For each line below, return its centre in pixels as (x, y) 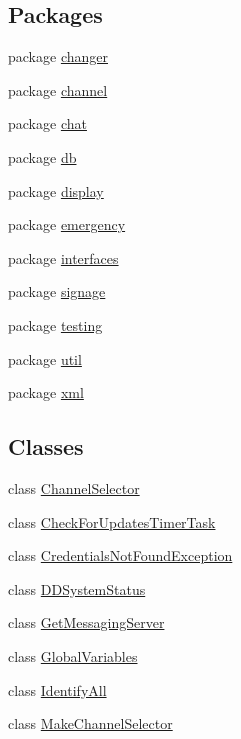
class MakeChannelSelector (90, 723)
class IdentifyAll (57, 689)
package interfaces (63, 257)
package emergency (67, 224)
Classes (46, 446)
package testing (55, 324)
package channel (58, 89)
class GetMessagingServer (86, 622)
